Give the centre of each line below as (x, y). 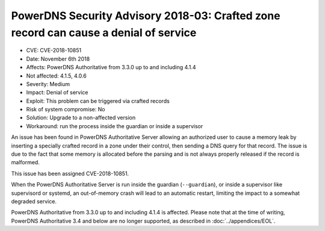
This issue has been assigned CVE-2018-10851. (70, 173)
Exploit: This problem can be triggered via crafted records (98, 101)
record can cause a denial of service (104, 32)
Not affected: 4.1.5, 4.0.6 (56, 76)
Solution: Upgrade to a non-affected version (81, 118)
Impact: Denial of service (57, 93)
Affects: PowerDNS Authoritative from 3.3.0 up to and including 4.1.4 (111, 67)
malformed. (26, 162)
